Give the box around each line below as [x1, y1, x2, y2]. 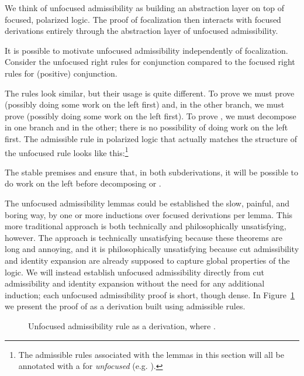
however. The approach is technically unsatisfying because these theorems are [5, 231, 283, 243]
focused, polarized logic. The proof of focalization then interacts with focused [5, 13, 281, 25]
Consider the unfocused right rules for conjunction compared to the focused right [5, 56, 295, 68]
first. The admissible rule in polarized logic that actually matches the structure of [5, 132, 297, 144]
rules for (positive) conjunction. [5, 67, 118, 79]
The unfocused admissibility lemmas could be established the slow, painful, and [5, 196, 290, 209]
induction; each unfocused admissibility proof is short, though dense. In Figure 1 [5, 288, 295, 301]
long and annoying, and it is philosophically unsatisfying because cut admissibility [5, 243, 299, 255]
